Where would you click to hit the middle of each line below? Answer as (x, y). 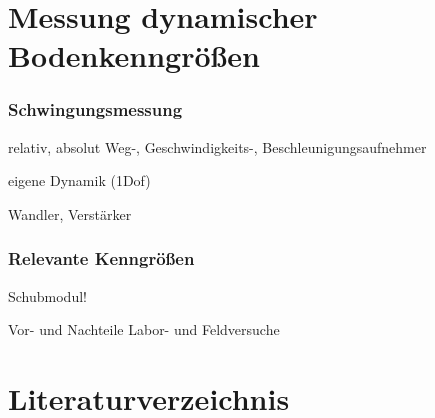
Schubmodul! (47, 295)
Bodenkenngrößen (134, 55)
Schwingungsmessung (95, 109)
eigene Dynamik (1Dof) (79, 180)
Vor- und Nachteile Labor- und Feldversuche (144, 329)
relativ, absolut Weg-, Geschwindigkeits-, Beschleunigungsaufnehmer (217, 146)
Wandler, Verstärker (70, 213)
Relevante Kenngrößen (101, 258)
